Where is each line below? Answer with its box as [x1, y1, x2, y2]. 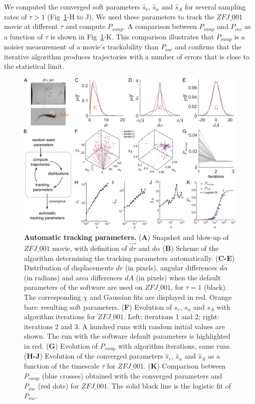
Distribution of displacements [24, 262, 114, 273]
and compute [65, 21, 105, 31]
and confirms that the [175, 41, 242, 52]
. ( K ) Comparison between [143, 361, 226, 371]
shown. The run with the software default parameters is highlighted [24, 331, 231, 341]
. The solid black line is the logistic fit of [107, 381, 231, 391]
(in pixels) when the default [136, 272, 221, 282]
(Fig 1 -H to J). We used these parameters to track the [47, 11, 215, 21]
